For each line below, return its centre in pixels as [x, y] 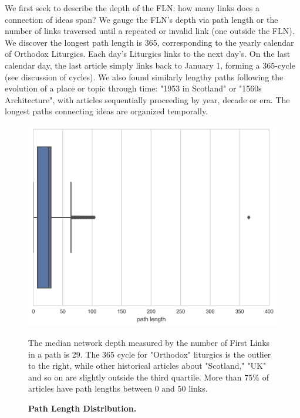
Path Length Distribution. [82, 408]
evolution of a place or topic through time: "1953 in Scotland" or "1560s [133, 88]
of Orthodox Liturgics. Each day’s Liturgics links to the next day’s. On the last [148, 54]
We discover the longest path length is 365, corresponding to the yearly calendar [149, 42]
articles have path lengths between [90, 388]
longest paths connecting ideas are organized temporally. [107, 111]
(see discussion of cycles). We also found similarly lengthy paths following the [144, 77]
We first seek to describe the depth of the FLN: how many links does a [132, 8]
